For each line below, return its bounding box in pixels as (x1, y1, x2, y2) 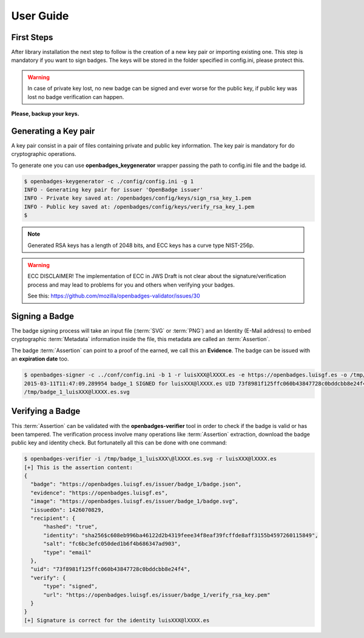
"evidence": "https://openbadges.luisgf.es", (30, 489, 168, 496)
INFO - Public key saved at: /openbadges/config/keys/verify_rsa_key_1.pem (24, 203, 255, 210)
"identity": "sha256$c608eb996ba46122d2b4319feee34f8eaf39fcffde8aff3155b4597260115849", (43, 532, 318, 538)
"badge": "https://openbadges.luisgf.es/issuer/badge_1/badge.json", (30, 481, 242, 488)
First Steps (11, 32, 53, 42)
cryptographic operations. (11, 151, 76, 158)
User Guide (11, 9, 69, 22)
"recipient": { (30, 515, 76, 522)
